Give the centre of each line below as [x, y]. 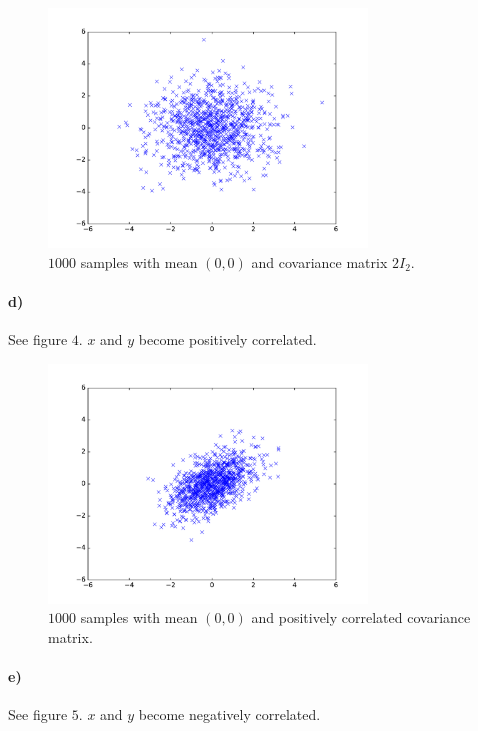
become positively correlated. [227, 338]
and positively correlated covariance [361, 617]
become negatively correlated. [229, 714]
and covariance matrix [319, 261]
